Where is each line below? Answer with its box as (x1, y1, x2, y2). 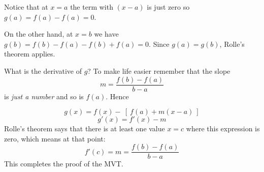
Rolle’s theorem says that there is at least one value (4, 123, 165, 134)
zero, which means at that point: (4, 133, 106, 144)
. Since (149, 38, 170, 49)
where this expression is (186, 123, 260, 134)
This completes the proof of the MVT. (4, 158, 123, 169)
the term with (70, 2, 113, 12)
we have (94, 28, 119, 39)
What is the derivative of (4, 65, 82, 76)
